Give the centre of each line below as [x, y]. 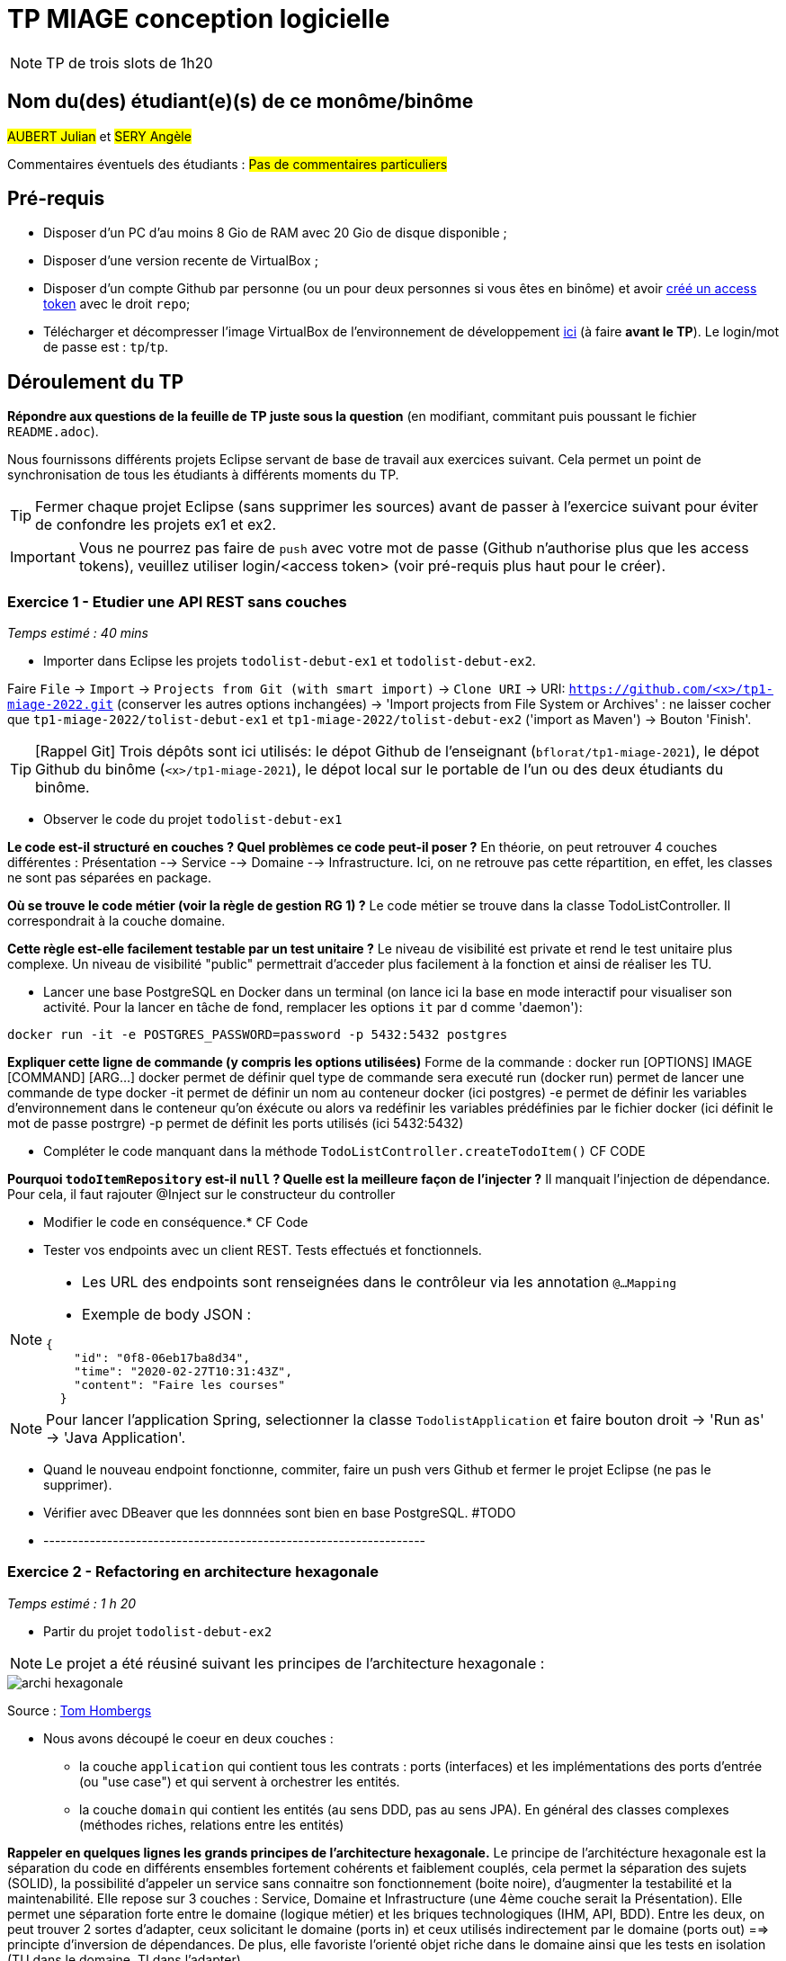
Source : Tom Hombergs [80, 1710]
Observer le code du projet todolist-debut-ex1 [193, 819]
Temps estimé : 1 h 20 [72, 1603]
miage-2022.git [61, 705]
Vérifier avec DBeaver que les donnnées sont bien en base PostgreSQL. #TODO [280, 1513]
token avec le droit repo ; [117, 304]
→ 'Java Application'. [116, 1438]
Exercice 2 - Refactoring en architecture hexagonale [193, 1572]
